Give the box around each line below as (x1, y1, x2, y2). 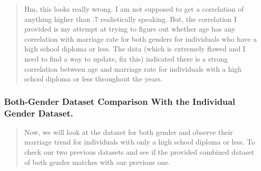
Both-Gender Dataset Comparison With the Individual (4, 95, 236, 107)
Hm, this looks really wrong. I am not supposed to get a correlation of (24, 4, 244, 14)
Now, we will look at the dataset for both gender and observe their (24, 126, 233, 137)
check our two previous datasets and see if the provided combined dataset (24, 147, 254, 157)
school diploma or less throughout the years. (24, 73, 163, 84)
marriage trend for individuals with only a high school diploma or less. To (24, 136, 255, 147)
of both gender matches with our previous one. (24, 156, 170, 167)
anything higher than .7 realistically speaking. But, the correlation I (24, 13, 237, 24)
